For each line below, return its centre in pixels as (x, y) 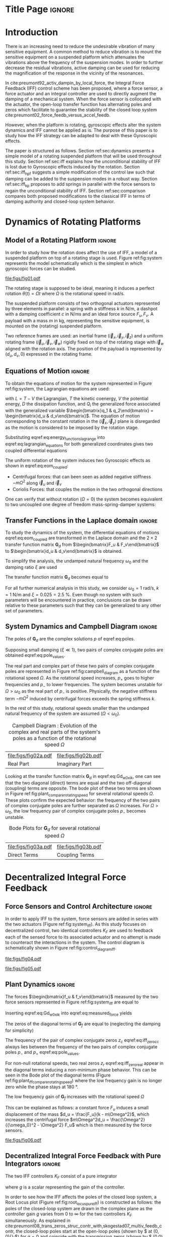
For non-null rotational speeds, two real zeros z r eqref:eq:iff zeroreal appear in (84, 1064)
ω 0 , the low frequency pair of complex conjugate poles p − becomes (75, 811)
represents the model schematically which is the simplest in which (74, 263)
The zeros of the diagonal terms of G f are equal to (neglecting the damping (83, 1024)
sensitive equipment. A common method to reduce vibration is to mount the (83, 52)
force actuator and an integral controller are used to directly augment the (81, 94)
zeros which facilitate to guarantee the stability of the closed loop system (81, 110)
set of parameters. (24, 610)
